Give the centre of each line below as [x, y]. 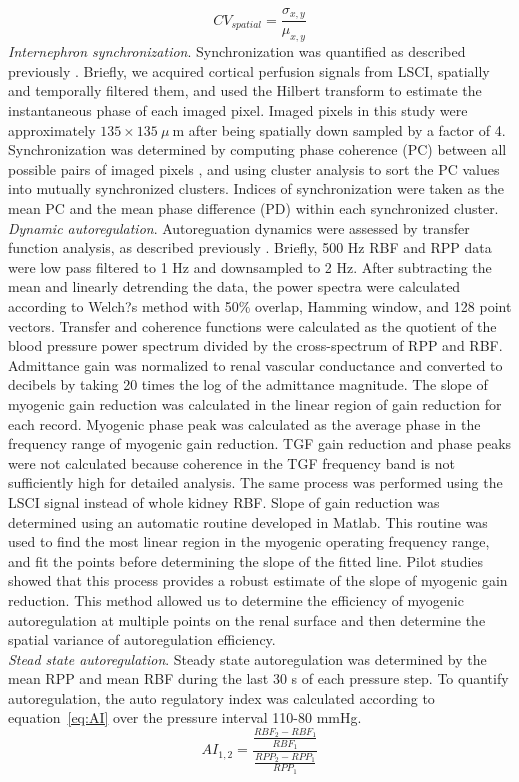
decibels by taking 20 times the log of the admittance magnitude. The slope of [248, 384]
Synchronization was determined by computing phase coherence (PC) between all [257, 149]
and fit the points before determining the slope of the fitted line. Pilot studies [246, 560]
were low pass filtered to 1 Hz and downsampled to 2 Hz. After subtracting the [250, 266]
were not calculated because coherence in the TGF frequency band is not [231, 462]
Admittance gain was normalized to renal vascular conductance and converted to [255, 364]
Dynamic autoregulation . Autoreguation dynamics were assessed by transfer [239, 227]
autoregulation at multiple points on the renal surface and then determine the [247, 619]
